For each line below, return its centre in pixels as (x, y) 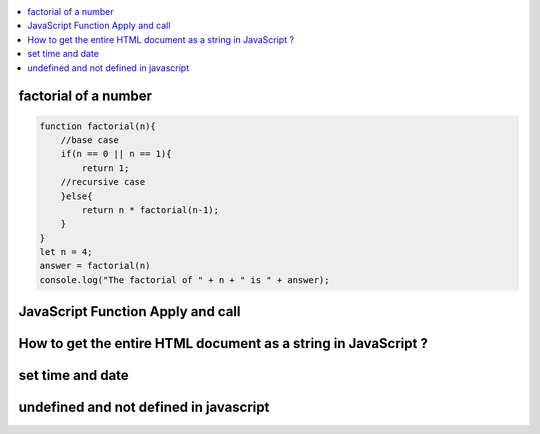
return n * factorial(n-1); (150, 209)
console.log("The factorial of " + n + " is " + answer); (184, 279)
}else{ (76, 196)
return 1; (105, 168)
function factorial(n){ (98, 126)
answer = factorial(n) (95, 266)
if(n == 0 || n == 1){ (116, 154)
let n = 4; (66, 252)
